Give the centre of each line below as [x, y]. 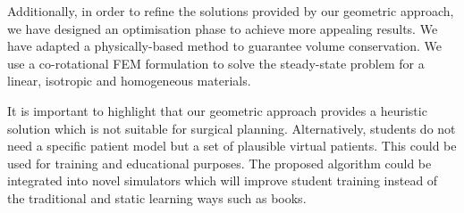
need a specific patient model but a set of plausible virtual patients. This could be [232, 146]
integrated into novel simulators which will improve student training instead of [223, 180]
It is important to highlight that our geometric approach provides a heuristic [217, 110]
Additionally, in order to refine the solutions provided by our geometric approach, [231, 11]
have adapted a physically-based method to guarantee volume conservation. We [225, 46]
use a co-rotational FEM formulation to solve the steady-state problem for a [216, 63]
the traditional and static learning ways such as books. [157, 197]
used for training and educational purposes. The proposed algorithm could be [219, 163]
